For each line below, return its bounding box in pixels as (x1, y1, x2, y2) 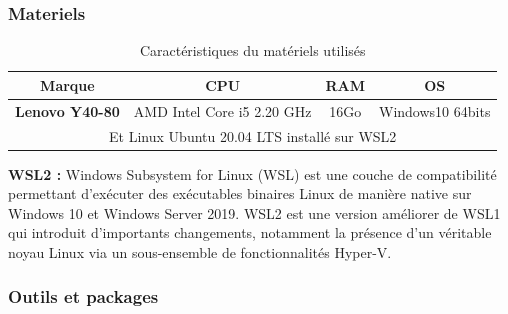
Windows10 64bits (379, 100, 491, 121)
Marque (40, 74, 95, 95)
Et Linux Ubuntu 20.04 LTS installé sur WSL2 (109, 125, 397, 146)
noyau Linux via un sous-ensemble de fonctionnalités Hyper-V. (8, 241, 392, 262)
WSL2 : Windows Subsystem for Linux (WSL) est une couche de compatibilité (8, 163, 497, 184)
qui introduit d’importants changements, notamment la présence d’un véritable (8, 222, 492, 243)
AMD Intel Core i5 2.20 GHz (133, 100, 312, 121)
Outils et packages (8, 284, 159, 309)
